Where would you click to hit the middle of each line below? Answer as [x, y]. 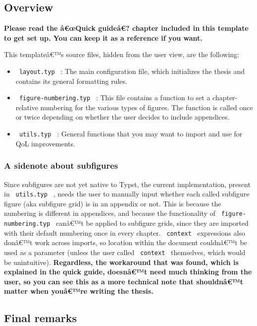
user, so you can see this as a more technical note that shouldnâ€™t [124, 281]
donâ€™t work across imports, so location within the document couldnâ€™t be [126, 242]
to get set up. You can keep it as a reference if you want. [103, 37]
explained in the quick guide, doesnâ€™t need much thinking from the [128, 272]
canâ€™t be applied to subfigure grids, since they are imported [152, 223]
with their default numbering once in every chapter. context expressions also [125, 232]
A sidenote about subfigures [61, 165]
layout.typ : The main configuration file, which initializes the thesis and [132, 71]
